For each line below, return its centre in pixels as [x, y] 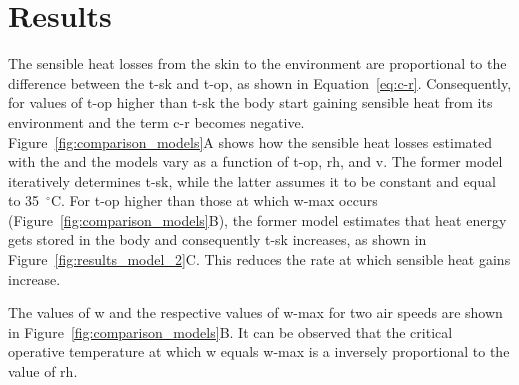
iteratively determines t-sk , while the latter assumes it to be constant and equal [252, 180]
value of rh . [43, 371]
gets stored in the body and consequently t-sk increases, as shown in [217, 239]
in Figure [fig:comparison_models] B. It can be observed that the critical [230, 331]
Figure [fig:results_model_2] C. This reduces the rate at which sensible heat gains [259, 259]
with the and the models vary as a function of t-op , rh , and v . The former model [255, 161]
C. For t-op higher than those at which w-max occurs [214, 200]
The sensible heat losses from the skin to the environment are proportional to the [257, 63]
